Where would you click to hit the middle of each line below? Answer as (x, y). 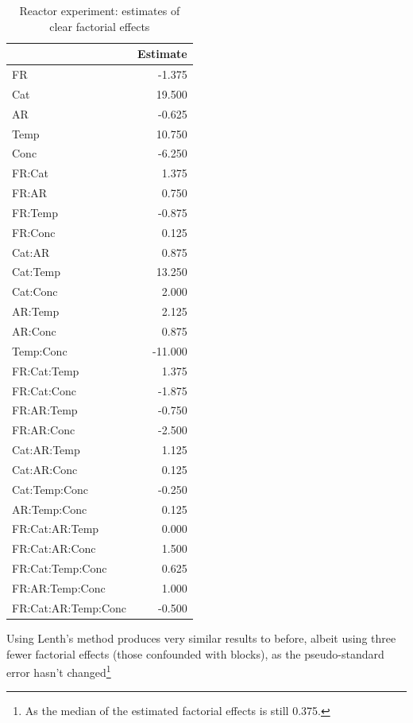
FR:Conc (34, 232)
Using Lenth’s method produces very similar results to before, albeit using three (201, 637)
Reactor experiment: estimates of (100, 10)
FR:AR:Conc (44, 430)
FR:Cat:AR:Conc (54, 548)
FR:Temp (35, 212)
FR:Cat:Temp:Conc (60, 568)
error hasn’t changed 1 (59, 671)
